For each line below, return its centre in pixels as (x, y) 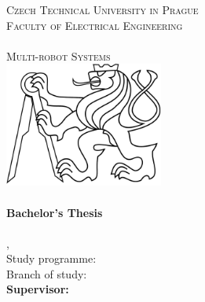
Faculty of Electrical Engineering (95, 25)
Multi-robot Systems (59, 55)
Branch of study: (47, 273)
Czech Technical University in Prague (102, 9)
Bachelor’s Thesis (55, 212)
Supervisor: (38, 289)
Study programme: (51, 258)
